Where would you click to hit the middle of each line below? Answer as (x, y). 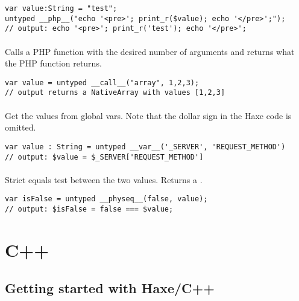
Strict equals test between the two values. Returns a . (104, 179)
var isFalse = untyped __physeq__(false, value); (106, 199)
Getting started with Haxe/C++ (110, 288)
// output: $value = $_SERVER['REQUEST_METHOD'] (104, 157)
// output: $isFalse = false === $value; (89, 209)
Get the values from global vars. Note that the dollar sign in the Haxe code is (148, 115)
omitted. (20, 127)
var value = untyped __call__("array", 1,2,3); (102, 83)
